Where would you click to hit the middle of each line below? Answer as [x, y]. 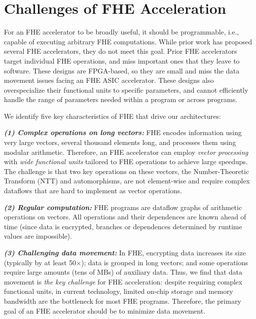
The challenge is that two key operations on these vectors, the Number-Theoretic [127, 171]
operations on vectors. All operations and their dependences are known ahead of [125, 217]
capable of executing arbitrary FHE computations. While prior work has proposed [128, 41]
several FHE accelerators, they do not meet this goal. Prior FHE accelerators [121, 51]
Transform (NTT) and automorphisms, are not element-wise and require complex [127, 181]
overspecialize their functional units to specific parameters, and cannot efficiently [126, 89]
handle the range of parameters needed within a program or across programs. [121, 99]
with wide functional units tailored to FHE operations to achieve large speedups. [126, 161]
